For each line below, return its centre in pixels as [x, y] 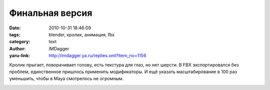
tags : [15, 34]
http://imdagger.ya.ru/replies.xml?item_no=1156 [97, 56]
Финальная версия [51, 13]
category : [20, 42]
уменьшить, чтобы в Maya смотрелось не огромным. [66, 79]
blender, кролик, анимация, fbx [82, 34]
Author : [17, 48]
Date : [15, 28]
